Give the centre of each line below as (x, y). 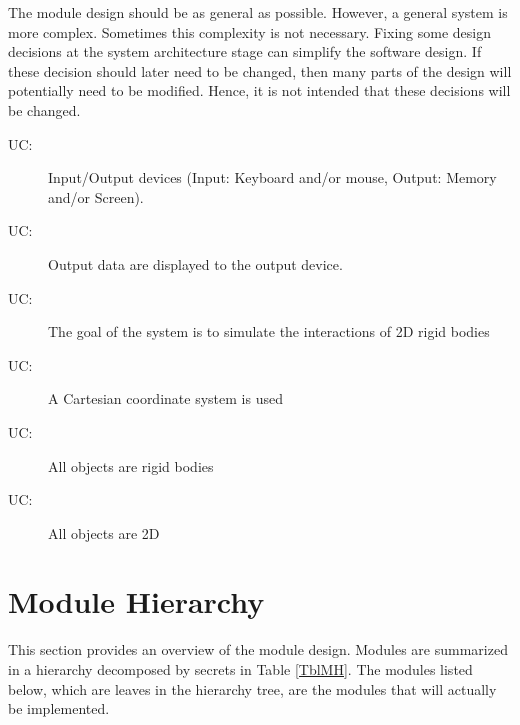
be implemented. (59, 708)
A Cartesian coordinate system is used (165, 398)
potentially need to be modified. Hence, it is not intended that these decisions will (259, 90)
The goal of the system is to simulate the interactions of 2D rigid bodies (269, 331)
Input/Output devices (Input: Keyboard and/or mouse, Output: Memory (272, 177)
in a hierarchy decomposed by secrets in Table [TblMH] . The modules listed (240, 669)
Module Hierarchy (136, 601)
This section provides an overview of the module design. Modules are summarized (258, 649)
